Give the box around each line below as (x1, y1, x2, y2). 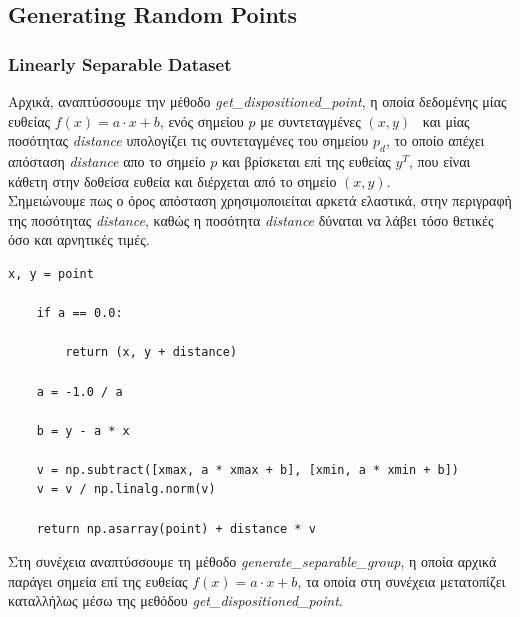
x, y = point (8, 266, 94, 281)
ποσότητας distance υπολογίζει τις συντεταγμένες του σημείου (8, 130, 369, 151)
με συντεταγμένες (260, 110, 361, 131)
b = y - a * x (36, 423, 130, 438)
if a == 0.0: (36, 306, 123, 321)
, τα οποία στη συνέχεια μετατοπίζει (297, 570, 506, 591)
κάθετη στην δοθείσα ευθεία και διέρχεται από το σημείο (8, 170, 337, 191)
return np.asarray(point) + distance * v (36, 521, 316, 536)
